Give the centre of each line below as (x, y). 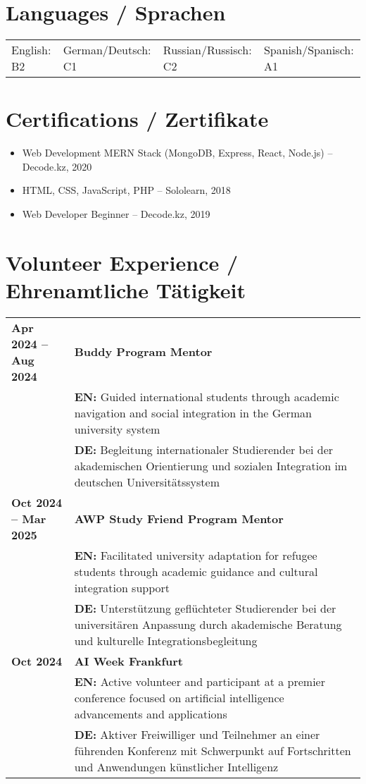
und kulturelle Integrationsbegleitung (166, 640)
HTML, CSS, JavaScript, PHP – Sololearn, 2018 (126, 190)
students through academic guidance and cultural (196, 571)
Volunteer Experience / (122, 262)
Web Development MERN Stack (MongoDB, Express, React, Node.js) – (177, 153)
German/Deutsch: (107, 50)
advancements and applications (151, 713)
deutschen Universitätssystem (147, 482)
